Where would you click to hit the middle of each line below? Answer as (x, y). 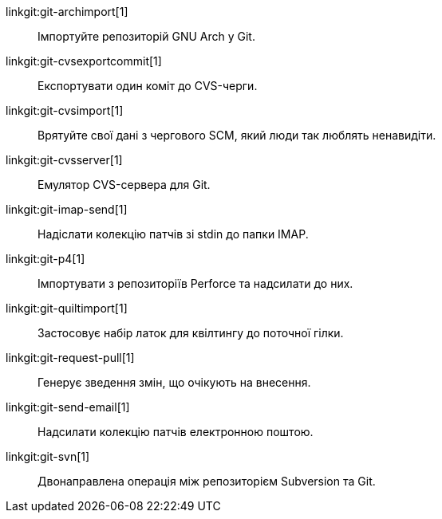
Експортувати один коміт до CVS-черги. (148, 86)
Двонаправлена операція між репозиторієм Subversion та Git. (207, 481)
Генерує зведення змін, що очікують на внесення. (174, 382)
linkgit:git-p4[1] (45, 259)
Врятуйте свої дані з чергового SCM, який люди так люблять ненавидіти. (237, 135)
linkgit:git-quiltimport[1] (67, 308)
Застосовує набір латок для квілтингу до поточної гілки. (191, 333)
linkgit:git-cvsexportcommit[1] (84, 61)
